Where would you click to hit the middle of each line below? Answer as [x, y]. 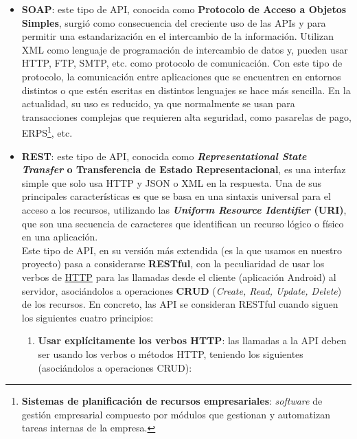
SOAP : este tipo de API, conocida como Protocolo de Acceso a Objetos [184, 9]
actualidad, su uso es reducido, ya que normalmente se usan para [158, 103]
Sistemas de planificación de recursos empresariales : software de [172, 401]
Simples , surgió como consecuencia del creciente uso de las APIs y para [174, 22]
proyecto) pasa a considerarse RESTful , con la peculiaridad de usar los [173, 263]
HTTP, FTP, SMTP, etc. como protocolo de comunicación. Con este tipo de [182, 63]
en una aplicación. [60, 237]
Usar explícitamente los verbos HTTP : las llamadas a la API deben [192, 340]
